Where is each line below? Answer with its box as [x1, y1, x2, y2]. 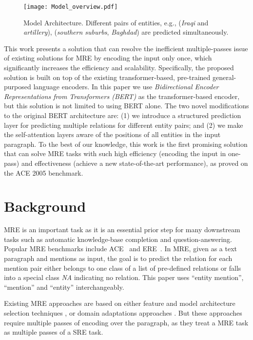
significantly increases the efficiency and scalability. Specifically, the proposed [4, 62, 234, 73]
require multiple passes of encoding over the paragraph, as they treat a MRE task [4, 317, 249, 327]
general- [213, 72, 236, 82]
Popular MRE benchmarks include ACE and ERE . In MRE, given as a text [4, 243, 237, 254]
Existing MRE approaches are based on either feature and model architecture [4, 298, 235, 308]
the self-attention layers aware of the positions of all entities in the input [4, 129, 221, 140]
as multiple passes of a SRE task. [4, 327, 103, 337]
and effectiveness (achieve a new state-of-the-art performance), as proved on [21, 158, 248, 168]
